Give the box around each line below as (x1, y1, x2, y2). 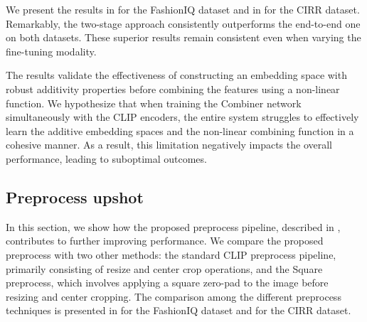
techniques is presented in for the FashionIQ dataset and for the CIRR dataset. (6, 303, 351, 318)
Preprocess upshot (6, 186, 144, 208)
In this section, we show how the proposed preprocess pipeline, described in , (6, 219, 341, 234)
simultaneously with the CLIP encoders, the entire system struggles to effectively (6, 109, 359, 124)
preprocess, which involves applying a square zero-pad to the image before (6, 275, 329, 290)
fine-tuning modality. (6, 43, 97, 58)
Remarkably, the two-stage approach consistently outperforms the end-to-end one (6, 16, 361, 31)
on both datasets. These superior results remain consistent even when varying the (6, 30, 361, 45)
